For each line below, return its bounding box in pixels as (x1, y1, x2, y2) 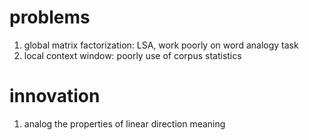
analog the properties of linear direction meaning (23, 117, 226, 130)
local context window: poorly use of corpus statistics (23, 49, 242, 61)
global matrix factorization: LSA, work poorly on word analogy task (23, 39, 299, 51)
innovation (9, 85, 101, 108)
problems (9, 6, 91, 29)
